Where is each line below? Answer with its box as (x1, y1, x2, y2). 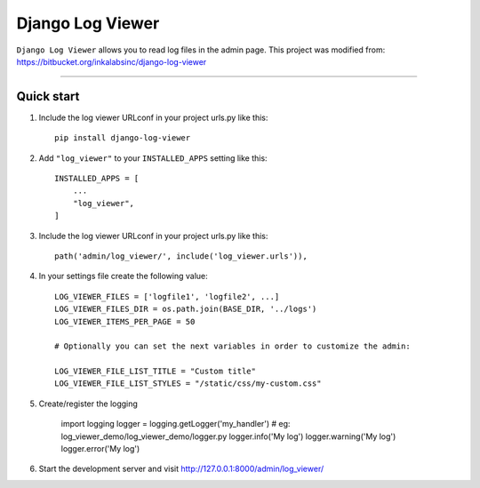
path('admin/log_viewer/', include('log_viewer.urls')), (54, 251, 308, 261)
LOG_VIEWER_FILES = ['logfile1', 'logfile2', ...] (54, 292, 280, 301)
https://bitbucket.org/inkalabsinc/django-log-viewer (16, 56, 207, 67)
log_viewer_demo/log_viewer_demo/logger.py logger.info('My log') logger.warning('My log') (60, 431, 396, 442)
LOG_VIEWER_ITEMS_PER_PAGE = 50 (54, 316, 196, 326)
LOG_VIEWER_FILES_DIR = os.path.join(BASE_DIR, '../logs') (54, 304, 317, 315)
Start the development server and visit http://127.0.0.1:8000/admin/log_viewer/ (38, 463, 324, 475)
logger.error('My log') (60, 444, 140, 454)
